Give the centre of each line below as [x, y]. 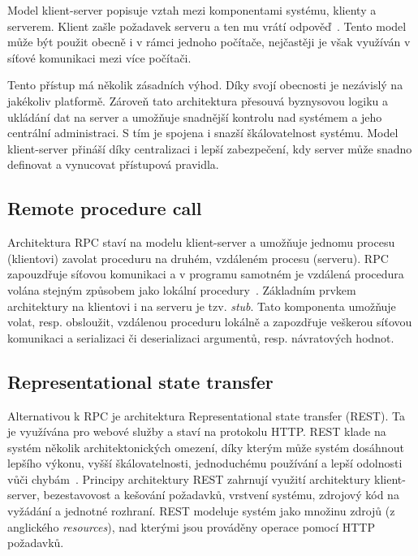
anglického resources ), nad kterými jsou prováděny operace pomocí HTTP [191, 526]
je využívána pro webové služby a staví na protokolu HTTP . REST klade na [197, 431]
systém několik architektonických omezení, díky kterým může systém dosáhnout [206, 447]
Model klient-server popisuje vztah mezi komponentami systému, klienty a [192, 10]
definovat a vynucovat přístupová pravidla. [113, 164]
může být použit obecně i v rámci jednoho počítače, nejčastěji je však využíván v [209, 42]
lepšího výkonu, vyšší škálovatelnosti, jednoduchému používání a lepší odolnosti [205, 463]
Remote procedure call [105, 208]
